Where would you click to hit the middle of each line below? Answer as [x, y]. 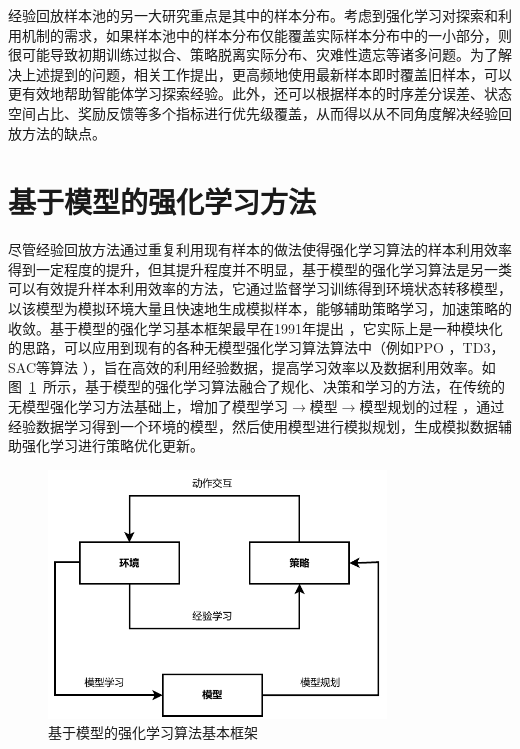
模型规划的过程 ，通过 [432, 406]
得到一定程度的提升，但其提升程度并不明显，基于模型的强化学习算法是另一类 [260, 268]
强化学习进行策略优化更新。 [112, 445]
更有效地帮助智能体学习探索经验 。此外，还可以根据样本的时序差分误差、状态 [260, 93]
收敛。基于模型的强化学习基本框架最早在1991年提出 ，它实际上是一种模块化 [255, 327]
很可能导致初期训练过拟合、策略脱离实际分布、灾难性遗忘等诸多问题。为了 [253, 54]
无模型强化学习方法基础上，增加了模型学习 [148, 406]
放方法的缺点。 [57, 132]
